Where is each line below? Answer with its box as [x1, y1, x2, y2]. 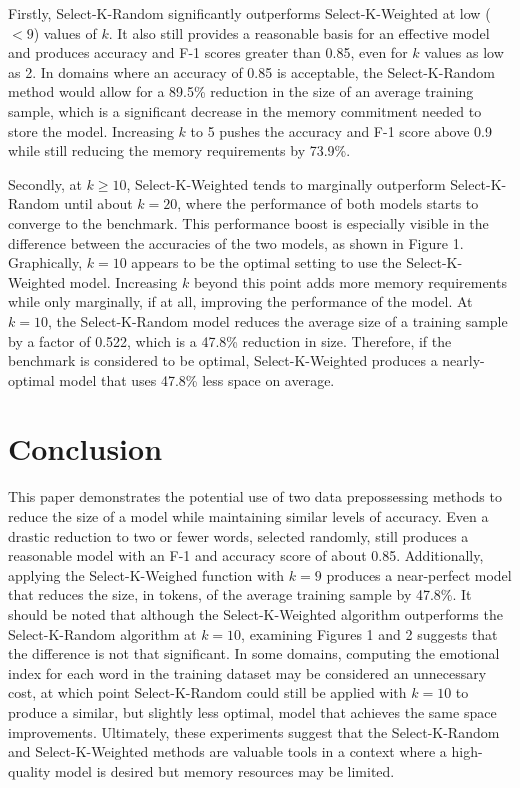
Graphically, [8, 252, 83, 273]
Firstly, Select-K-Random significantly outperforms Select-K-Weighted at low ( [8, 3, 491, 23]
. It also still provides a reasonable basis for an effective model [108, 22, 490, 43]
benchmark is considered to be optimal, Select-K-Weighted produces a [8, 350, 438, 371]
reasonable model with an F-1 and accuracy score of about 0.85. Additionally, [8, 545, 484, 566]
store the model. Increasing [8, 120, 174, 141]
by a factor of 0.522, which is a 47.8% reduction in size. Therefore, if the [8, 330, 452, 351]
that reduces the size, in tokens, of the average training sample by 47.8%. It [8, 584, 472, 605]
